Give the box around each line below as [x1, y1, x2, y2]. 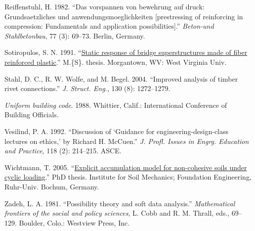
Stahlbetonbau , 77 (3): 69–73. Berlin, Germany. [4, 30, 145, 41]
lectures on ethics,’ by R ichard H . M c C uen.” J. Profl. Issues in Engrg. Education [4, 136, 249, 146]
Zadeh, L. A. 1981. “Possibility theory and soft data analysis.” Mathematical [4, 198, 235, 208]
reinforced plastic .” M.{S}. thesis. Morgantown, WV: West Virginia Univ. [4, 56, 227, 67]
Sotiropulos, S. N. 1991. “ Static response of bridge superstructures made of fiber [4, 47, 248, 57]
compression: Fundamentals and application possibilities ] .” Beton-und [4, 21, 214, 31]
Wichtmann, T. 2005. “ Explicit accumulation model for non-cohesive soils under [4, 162, 247, 172]
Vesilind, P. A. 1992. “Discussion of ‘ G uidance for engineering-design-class [4, 126, 229, 136]
